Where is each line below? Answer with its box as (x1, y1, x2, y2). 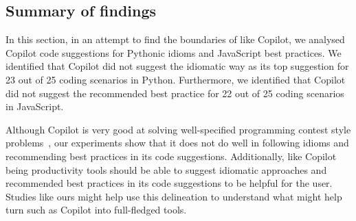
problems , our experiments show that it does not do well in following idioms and (5, 135, 349, 150)
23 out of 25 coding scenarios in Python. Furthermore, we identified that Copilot (5, 72, 346, 86)
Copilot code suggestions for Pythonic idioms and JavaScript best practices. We (5, 45, 342, 60)
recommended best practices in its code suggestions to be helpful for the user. (5, 176, 333, 190)
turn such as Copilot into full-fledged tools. (5, 203, 187, 217)
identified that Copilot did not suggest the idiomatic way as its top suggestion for (5, 59, 349, 73)
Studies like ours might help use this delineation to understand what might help (5, 189, 342, 203)
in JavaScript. (5, 99, 64, 114)
